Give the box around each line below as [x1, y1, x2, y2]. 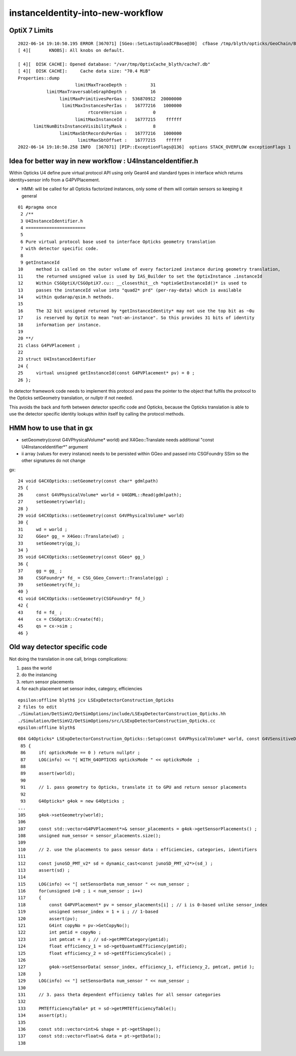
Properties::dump [18, 75, 60, 81]
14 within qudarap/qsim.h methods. [18, 294, 114, 300]
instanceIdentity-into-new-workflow [9, 7, 164, 18]
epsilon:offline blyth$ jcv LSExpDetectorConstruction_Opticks [18, 697, 174, 703]
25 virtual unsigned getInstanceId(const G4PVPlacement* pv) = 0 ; [18, 370, 195, 376]
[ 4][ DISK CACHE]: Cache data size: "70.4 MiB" [18, 68, 150, 74]
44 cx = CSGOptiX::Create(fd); [18, 616, 104, 622]
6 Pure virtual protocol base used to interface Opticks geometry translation [20, 239, 216, 244]
